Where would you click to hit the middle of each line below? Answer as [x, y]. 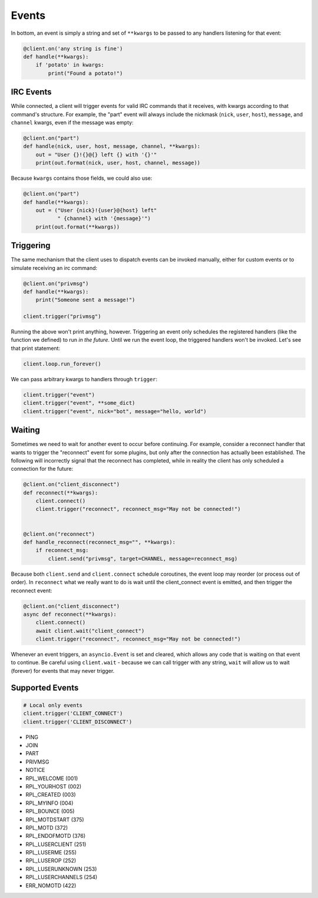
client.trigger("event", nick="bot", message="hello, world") [115, 411]
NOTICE [35, 770]
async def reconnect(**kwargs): [70, 614]
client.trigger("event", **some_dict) [79, 403]
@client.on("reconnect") [59, 534]
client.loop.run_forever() [62, 364]
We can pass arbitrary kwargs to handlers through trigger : [84, 379]
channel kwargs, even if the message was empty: [72, 122]
